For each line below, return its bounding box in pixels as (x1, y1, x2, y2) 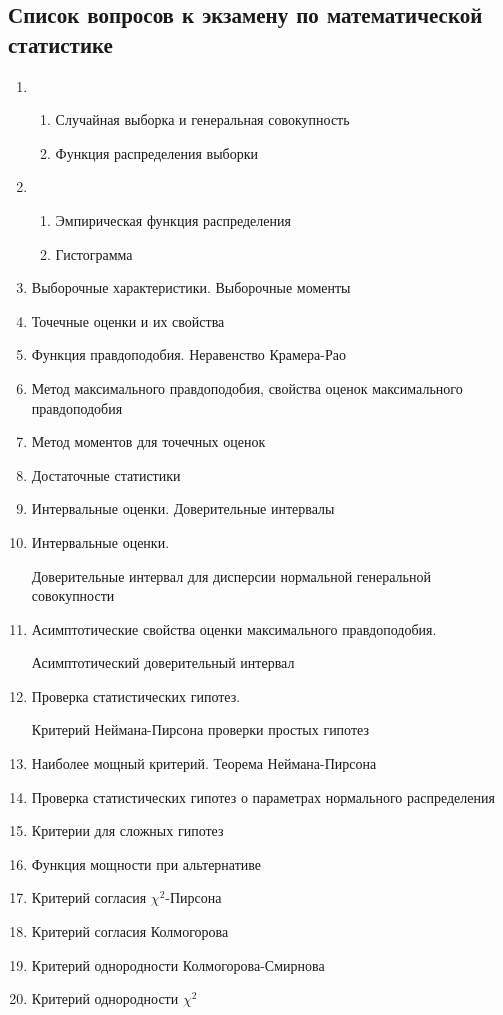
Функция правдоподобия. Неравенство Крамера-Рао (31, 344, 346, 365)
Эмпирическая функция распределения (55, 209, 291, 230)
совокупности (31, 585, 115, 606)
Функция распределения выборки (55, 142, 259, 163)
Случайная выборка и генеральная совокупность (55, 109, 350, 130)
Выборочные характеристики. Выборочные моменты (31, 277, 351, 298)
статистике (8, 28, 113, 59)
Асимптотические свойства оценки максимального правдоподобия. (31, 618, 437, 639)
